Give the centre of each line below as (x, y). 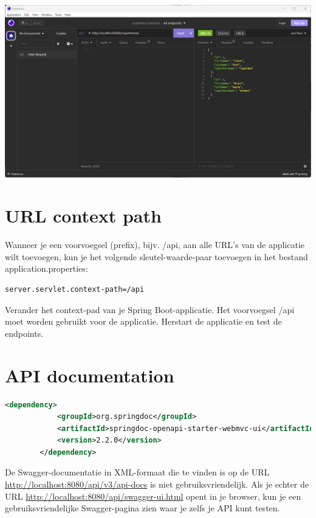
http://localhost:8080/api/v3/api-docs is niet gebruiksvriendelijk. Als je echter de (157, 484)
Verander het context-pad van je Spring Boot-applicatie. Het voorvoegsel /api (150, 309)
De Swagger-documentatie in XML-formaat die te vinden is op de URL (137, 472)
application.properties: (46, 268)
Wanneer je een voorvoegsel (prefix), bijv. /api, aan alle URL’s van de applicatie (155, 245)
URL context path (83, 216)
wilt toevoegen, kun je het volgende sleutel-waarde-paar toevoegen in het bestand (156, 256)
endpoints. (24, 333)
